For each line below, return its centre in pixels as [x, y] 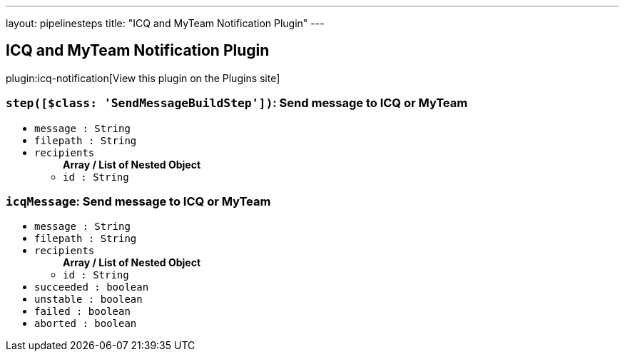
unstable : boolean [88, 300]
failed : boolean [82, 312]
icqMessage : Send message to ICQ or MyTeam [138, 201]
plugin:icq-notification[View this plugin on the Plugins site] [143, 78]
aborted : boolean [86, 324]
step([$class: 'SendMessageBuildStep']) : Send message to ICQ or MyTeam [237, 103]
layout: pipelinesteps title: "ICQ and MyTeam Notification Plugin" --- [165, 23]
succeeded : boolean [92, 287]
